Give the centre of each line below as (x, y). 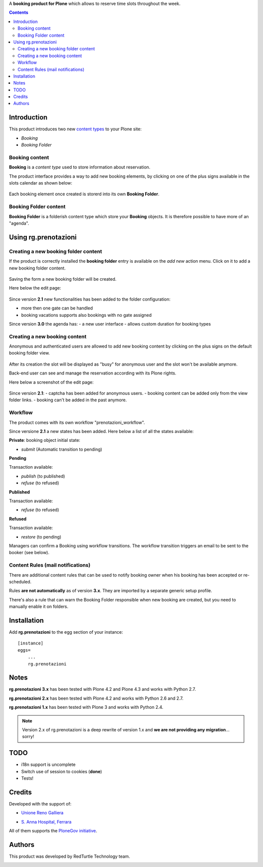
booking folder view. (29, 353)
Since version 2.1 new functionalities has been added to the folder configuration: (90, 299)
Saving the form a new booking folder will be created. (63, 279)
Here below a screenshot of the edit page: (51, 382)
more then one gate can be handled (57, 308)
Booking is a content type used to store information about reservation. (80, 167)
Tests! (27, 778)
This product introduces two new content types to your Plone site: (75, 129)
